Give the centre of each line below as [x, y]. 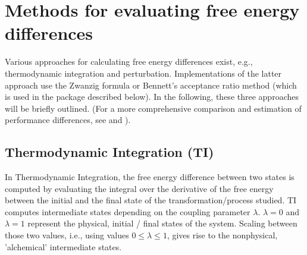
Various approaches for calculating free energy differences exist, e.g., [129, 62]
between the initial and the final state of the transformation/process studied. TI [151, 200]
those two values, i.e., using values [67, 235]
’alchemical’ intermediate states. [63, 246]
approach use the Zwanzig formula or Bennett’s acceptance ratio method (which [151, 85]
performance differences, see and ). [68, 120]
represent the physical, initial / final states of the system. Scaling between [162, 223]
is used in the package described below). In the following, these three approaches [152, 97]
